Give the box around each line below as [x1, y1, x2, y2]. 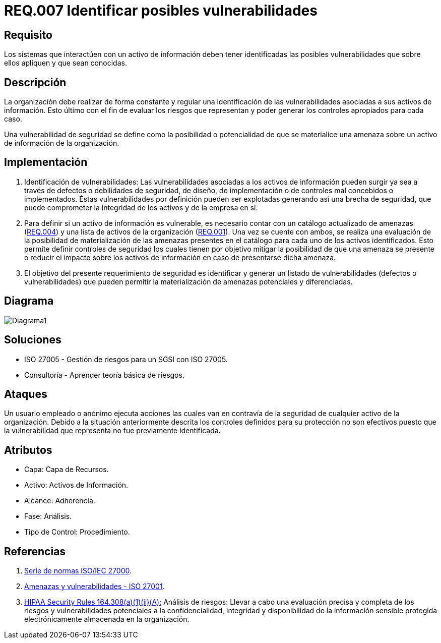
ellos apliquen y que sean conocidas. [4, 59, 127, 68]
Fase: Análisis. [24, 512, 72, 521]
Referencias [4, 545, 66, 558]
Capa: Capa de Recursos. [24, 465, 109, 474]
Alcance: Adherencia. [24, 496, 95, 505]
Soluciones [4, 333, 61, 346]
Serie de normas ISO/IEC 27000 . [24, 566, 132, 575]
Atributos [4, 443, 52, 456]
